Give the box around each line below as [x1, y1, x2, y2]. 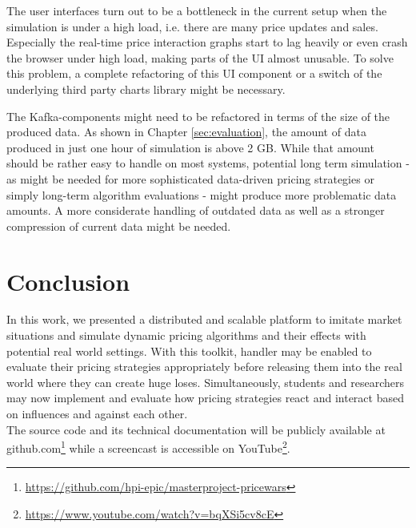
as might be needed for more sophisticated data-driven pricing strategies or [6, 170, 374, 187]
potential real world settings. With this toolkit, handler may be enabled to [6, 342, 372, 359]
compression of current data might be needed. [6, 217, 231, 234]
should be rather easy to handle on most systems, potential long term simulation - [6, 155, 410, 171]
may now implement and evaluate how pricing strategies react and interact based [6, 389, 404, 406]
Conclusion [6, 264, 130, 297]
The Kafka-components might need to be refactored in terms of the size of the [6, 107, 390, 124]
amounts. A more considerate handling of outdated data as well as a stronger [6, 202, 385, 219]
